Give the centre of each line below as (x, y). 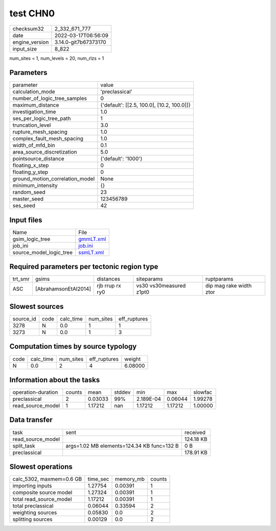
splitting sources (33, 519)
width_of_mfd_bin (34, 146)
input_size (25, 49)
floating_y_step (30, 172)
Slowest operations (41, 466)
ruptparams (219, 279)
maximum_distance (36, 105)
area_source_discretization (45, 152)
